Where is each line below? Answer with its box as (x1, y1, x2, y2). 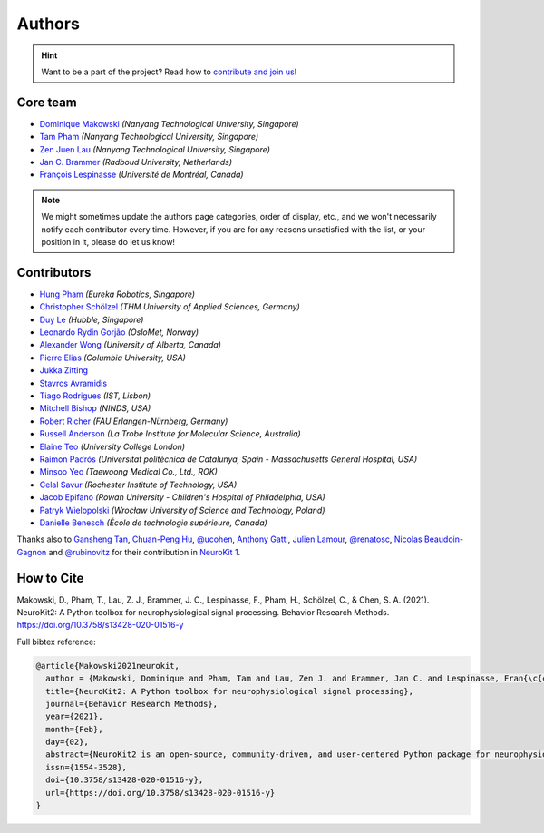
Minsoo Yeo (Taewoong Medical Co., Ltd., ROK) (39, 466, 218, 477)
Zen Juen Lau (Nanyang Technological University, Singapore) (39, 143, 271, 154)
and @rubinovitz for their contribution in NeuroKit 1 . (48, 546, 241, 557)
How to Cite (16, 570, 84, 585)
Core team (16, 94, 77, 110)
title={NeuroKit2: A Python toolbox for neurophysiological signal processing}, (45, 686, 414, 696)
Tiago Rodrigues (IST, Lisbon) (39, 390, 151, 401)
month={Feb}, (45, 724, 103, 734)
